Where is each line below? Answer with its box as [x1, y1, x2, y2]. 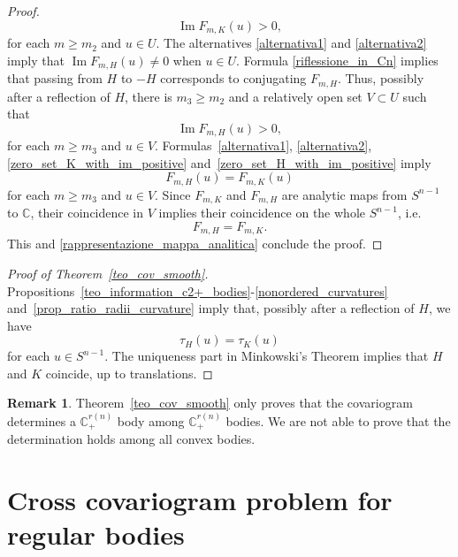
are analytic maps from [281, 185, 408, 203]
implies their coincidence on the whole [158, 203, 365, 222]
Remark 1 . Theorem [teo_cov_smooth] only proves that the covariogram [7, 393, 413, 412]
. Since [155, 185, 191, 203]
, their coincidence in [30, 203, 144, 222]
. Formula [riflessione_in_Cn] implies [236, 50, 439, 69]
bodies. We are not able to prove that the [225, 411, 451, 430]
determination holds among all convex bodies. [7, 430, 256, 448]
